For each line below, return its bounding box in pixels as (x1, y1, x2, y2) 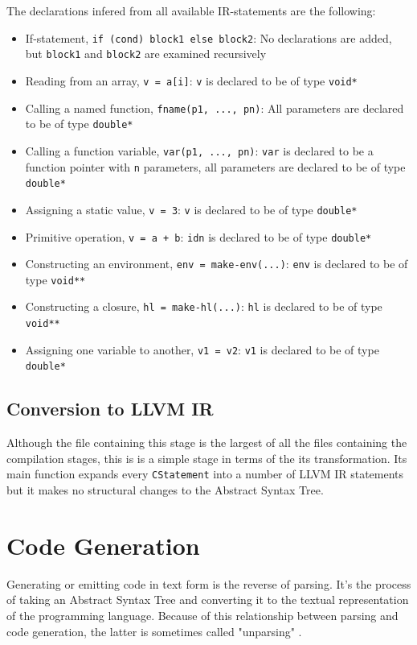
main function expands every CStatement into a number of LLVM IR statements (6, 465, 404, 482)
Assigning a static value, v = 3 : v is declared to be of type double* (25, 201, 358, 217)
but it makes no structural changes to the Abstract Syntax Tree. (6, 482, 324, 498)
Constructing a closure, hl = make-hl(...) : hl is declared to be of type (25, 298, 382, 315)
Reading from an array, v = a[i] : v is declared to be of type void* (25, 72, 358, 89)
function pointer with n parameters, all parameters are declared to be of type (25, 158, 406, 175)
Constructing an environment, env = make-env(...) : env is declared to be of (25, 255, 408, 272)
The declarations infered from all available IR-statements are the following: (6, 2, 376, 19)
